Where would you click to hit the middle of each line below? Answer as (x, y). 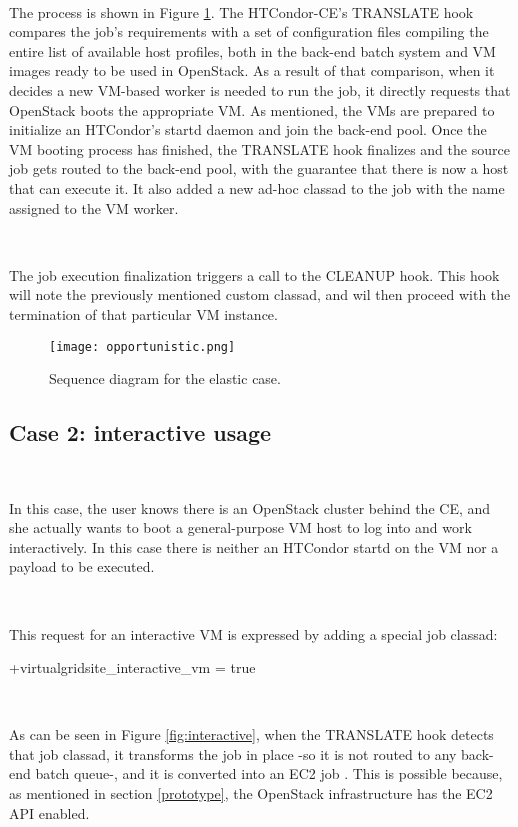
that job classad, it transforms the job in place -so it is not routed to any (233, 753)
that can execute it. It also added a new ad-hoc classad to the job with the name (257, 187)
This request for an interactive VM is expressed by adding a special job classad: (253, 633)
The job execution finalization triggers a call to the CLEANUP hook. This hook (254, 274)
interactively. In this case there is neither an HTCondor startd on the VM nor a (254, 546)
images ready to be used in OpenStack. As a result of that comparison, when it (252, 70)
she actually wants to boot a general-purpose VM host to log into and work (240, 527)
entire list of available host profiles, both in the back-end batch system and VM (252, 50)
